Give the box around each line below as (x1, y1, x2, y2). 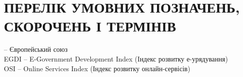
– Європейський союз (4, 44, 68, 54)
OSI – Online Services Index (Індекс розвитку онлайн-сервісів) (4, 63, 191, 73)
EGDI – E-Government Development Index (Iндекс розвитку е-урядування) (4, 53, 228, 63)
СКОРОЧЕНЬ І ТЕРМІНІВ (4, 16, 176, 36)
